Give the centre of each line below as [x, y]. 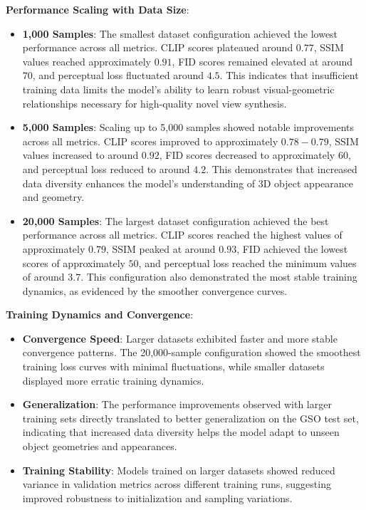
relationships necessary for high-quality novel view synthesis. [155, 103]
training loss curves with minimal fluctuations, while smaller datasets [173, 366]
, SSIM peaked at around [161, 248]
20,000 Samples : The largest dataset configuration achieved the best [176, 220]
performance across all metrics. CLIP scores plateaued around [158, 47]
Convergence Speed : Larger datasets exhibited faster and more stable [180, 338]
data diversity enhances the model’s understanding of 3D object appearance [188, 183]
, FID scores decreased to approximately [247, 155]
